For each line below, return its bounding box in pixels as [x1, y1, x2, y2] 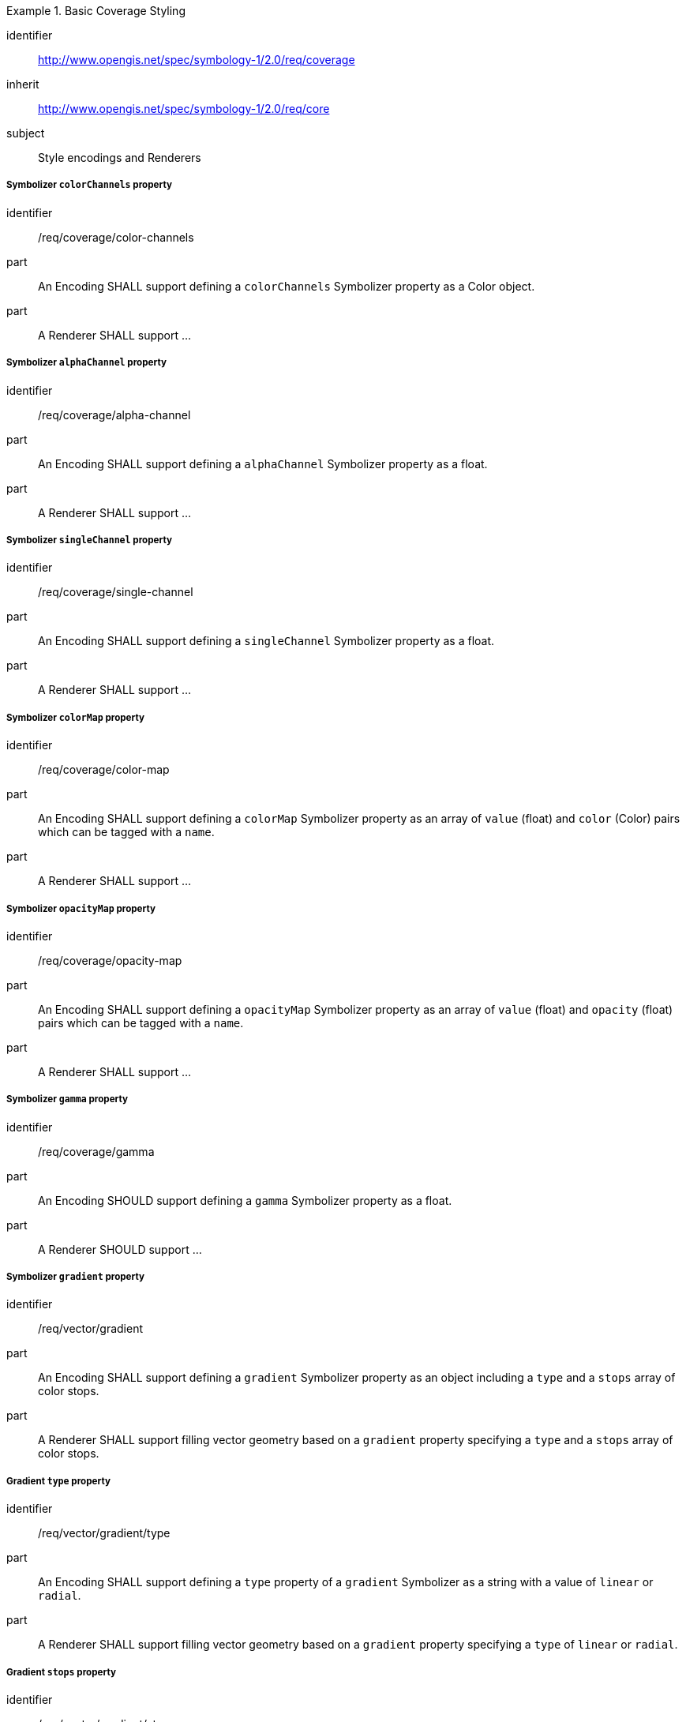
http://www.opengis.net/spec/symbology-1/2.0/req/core [38, 102, 330, 115]
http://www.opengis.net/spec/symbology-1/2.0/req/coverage [38, 53, 355, 66]
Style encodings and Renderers [38, 151, 201, 164]
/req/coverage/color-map [38, 763, 170, 777]
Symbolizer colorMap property [6, 711, 144, 723]
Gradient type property [6, 1475, 111, 1487]
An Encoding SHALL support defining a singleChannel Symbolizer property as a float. [38, 634, 495, 648]
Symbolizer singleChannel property [6, 534, 172, 546]
